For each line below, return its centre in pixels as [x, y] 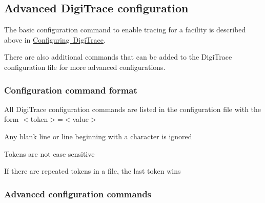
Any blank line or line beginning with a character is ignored [98, 136]
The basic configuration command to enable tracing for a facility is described [125, 30]
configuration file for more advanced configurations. [85, 67]
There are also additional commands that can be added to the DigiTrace [118, 57]
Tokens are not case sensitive [49, 153]
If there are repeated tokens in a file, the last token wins [93, 171]
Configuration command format [71, 90]
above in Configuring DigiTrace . [55, 39]
